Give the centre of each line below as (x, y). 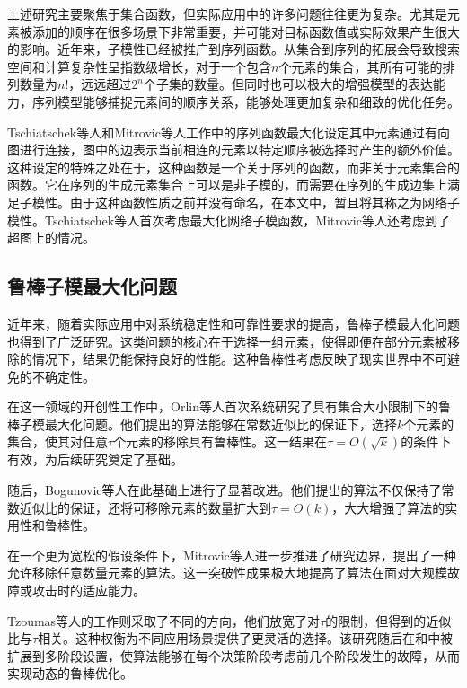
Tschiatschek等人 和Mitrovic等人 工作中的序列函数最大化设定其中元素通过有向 (229, 132)
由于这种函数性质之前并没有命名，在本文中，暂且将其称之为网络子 (264, 202)
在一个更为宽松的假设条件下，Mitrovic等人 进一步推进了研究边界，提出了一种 (232, 555)
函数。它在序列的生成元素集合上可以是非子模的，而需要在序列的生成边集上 (227, 185)
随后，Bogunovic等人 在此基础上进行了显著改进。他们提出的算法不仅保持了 (225, 490)
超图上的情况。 (51, 238)
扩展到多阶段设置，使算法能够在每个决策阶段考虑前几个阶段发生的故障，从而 (233, 655)
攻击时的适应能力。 (88, 591)
